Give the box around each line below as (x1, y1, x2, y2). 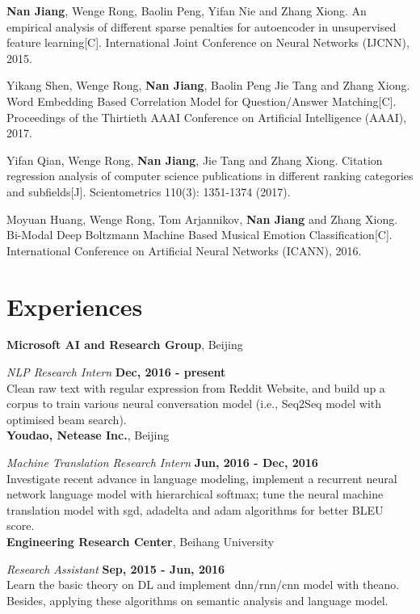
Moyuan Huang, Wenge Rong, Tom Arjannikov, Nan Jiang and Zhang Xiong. (6, 210, 398, 227)
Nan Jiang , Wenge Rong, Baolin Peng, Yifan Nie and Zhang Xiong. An (6, 2, 367, 19)
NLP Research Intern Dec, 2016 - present (6, 364, 226, 381)
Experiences (6, 289, 143, 322)
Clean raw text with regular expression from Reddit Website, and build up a (6, 379, 385, 396)
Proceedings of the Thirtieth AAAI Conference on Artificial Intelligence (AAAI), (6, 108, 407, 125)
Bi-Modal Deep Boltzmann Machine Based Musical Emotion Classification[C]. (6, 226, 393, 243)
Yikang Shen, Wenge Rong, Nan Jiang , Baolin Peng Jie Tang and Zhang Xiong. (6, 77, 410, 94)
